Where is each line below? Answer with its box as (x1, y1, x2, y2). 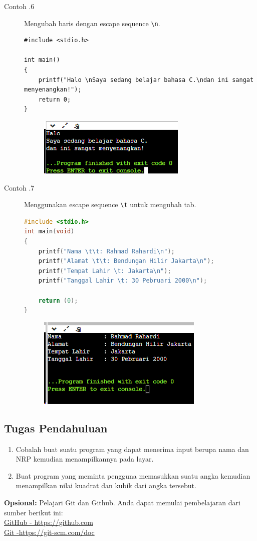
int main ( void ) (24, 228, 75, 235)
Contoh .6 (4, 1, 35, 11)
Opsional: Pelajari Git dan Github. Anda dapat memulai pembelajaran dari (4, 497, 240, 507)
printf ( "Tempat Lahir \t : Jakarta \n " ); (38, 267, 171, 275)
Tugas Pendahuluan (4, 420, 108, 435)
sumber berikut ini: (4, 507, 63, 517)
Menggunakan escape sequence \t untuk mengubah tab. (24, 199, 196, 210)
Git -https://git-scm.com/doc (4, 526, 95, 537)
